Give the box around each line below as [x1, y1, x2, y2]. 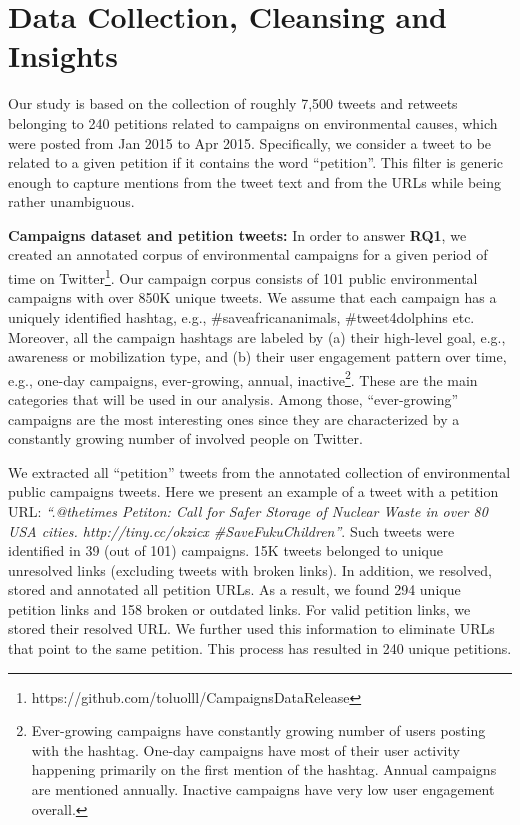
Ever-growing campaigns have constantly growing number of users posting [31, 720, 486, 741]
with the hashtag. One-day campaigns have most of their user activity [31, 739, 460, 760]
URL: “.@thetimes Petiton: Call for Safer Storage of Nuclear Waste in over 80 [8, 500, 488, 521]
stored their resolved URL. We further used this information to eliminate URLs [8, 618, 495, 639]
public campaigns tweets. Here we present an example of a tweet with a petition [8, 481, 499, 502]
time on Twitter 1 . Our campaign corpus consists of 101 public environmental [8, 265, 478, 288]
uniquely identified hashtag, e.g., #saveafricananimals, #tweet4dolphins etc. [8, 306, 475, 327]
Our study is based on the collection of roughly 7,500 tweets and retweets [8, 93, 458, 114]
